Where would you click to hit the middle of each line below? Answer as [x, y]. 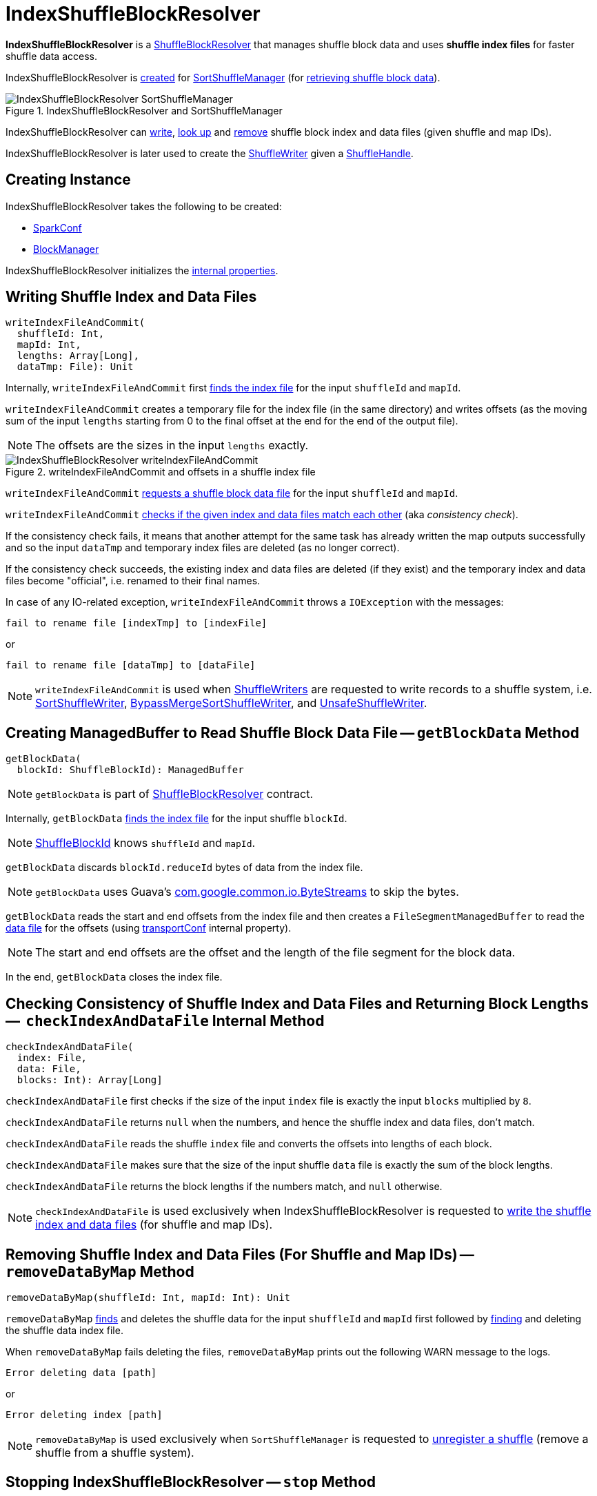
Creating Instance [68, 180]
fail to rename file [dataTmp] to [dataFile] [131, 665]
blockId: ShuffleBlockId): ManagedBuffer [130, 770]
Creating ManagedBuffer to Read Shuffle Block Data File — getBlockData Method [293, 732]
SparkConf [58, 227]
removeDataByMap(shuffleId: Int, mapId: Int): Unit [148, 1297]
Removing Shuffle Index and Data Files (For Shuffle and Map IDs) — [240, 1254]
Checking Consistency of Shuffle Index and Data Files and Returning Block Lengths [297, 1003]
